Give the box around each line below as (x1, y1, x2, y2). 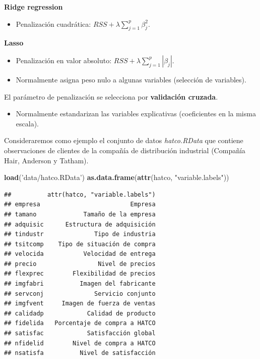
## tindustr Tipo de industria (4, 231, 156, 238)
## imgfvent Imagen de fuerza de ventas (4, 300, 156, 307)
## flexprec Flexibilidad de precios (4, 270, 156, 278)
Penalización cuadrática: (16, 18, 91, 29)
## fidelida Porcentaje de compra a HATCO (4, 320, 156, 327)
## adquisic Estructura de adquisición (4, 220, 156, 228)
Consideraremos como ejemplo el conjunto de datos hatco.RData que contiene (4, 135, 243, 146)
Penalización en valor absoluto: (16, 55, 112, 65)
